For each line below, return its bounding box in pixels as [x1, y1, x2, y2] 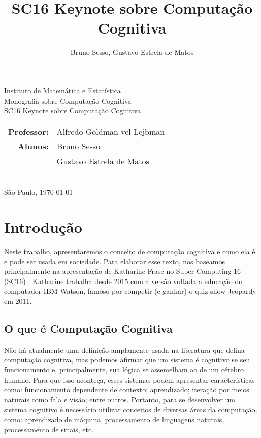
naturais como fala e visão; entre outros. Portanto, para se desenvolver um [4, 394, 236, 404]
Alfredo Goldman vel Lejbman [56, 125, 165, 137]
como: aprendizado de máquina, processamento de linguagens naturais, [4, 414, 224, 424]
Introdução [4, 216, 82, 237]
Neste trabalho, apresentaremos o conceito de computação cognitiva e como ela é [4, 246, 255, 256]
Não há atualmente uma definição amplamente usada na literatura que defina [4, 344, 245, 355]
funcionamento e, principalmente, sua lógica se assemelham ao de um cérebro [4, 364, 244, 374]
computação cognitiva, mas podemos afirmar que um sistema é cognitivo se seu [4, 354, 250, 365]
